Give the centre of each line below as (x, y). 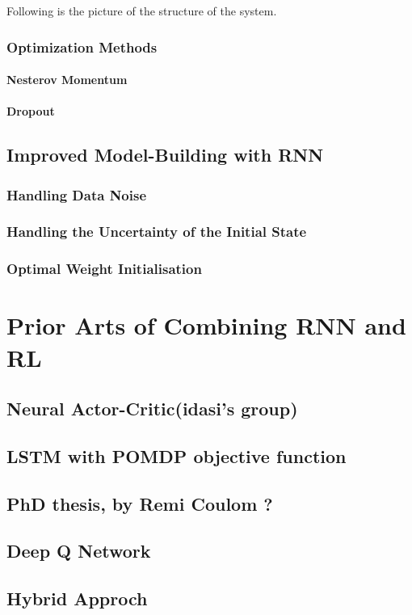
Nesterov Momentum (67, 80)
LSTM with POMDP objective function (177, 455)
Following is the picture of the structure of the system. (142, 11)
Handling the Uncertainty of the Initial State (157, 232)
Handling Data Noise (77, 194)
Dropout (31, 111)
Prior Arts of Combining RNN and (206, 325)
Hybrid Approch (77, 598)
